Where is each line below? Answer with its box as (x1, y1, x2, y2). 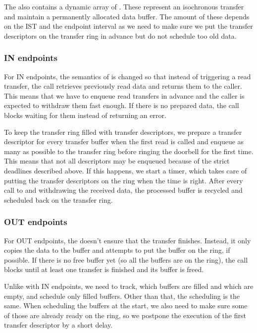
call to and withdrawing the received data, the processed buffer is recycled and (4, 185, 243, 195)
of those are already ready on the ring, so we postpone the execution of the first (4, 310, 246, 320)
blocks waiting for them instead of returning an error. (4, 110, 166, 120)
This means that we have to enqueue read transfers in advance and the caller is (4, 90, 245, 101)
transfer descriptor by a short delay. (4, 320, 113, 330)
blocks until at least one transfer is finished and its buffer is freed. (4, 264, 204, 275)
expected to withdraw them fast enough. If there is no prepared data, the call (4, 100, 239, 111)
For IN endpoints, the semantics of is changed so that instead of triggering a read (4, 71, 251, 81)
